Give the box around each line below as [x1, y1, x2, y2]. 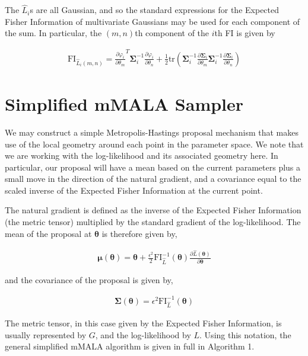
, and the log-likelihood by [95, 328, 191, 341]
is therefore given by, [101, 227, 177, 239]
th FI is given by [214, 27, 275, 39]
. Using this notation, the [199, 328, 291, 341]
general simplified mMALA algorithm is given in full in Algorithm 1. [5, 340, 255, 352]
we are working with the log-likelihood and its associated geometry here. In [5, 149, 278, 162]
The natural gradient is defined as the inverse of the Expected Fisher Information [5, 204, 301, 216]
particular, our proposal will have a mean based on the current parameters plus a [5, 161, 301, 173]
